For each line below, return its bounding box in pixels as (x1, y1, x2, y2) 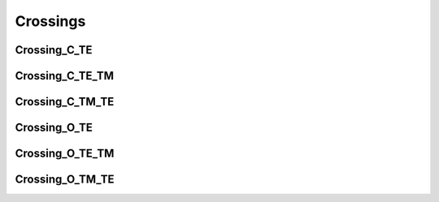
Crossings (15, 12, 86, 30)
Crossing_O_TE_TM (15, 147, 115, 161)
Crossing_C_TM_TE (15, 95, 115, 109)
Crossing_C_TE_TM (15, 69, 114, 83)
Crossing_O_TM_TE (15, 173, 115, 187)
